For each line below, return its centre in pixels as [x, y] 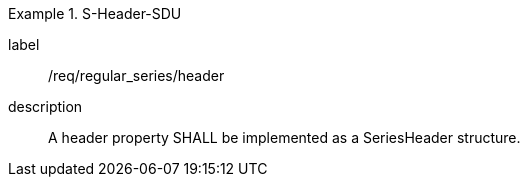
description [45, 106]
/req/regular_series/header [136, 75]
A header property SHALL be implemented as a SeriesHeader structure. [284, 137]
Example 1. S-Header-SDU [95, 13]
